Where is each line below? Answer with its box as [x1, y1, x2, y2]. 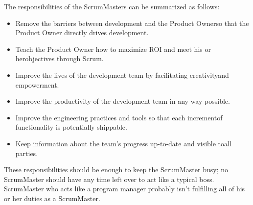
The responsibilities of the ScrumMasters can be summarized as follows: [4, 1, 220, 11]
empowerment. [15, 79, 59, 90]
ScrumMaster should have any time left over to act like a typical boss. [4, 174, 214, 184]
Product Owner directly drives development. [15, 27, 149, 38]
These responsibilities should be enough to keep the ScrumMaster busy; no [4, 164, 228, 175]
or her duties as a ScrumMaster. [4, 193, 100, 203]
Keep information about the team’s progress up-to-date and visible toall [15, 138, 231, 148]
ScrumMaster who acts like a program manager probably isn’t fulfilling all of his [4, 183, 245, 194]
